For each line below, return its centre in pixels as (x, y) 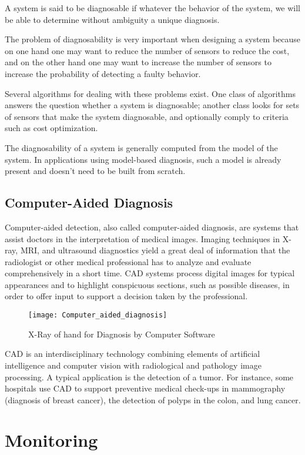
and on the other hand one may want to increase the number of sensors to (138, 62)
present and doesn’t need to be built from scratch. (95, 171)
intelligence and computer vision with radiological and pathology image (133, 365)
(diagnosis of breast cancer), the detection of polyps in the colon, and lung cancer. (153, 399)
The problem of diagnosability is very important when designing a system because (153, 39)
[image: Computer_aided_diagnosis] (98, 315)
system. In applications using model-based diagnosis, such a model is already (143, 159)
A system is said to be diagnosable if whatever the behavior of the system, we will (153, 8)
